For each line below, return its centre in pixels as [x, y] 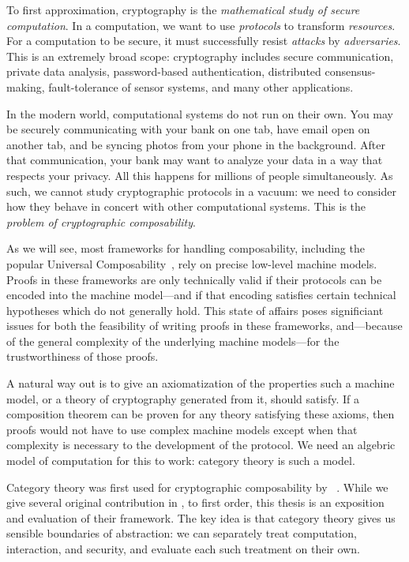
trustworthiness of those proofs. [83, 356]
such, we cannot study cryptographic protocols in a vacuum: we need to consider [201, 191]
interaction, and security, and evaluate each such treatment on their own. [183, 549]
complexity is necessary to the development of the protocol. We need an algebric [201, 445]
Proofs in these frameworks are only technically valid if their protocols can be [194, 279]
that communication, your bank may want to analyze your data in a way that [195, 160]
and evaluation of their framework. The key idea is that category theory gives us [201, 517]
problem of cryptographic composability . [101, 221]
